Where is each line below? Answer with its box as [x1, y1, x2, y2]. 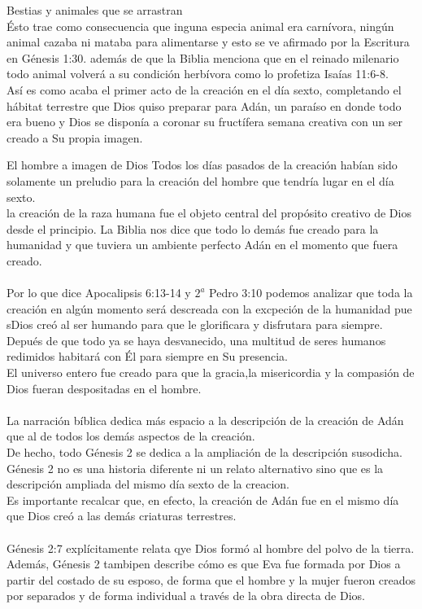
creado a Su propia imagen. [7, 129, 143, 146]
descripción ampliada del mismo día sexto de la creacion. [7, 475, 289, 493]
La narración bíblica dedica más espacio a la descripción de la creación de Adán [7, 411, 404, 428]
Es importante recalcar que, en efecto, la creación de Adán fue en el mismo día [7, 491, 399, 508]
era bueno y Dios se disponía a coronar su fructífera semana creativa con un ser [7, 113, 403, 130]
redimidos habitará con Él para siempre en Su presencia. [7, 348, 288, 365]
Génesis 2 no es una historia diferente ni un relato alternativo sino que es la [7, 459, 384, 476]
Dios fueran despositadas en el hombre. [7, 379, 202, 397]
